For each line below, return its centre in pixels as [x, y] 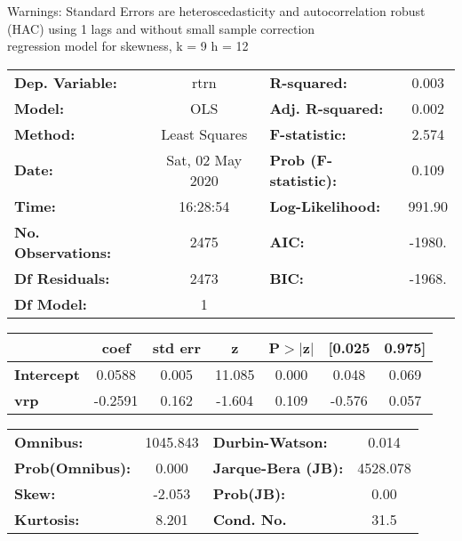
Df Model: [51, 303]
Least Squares [204, 133]
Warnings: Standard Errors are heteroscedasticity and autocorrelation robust [216, 11]
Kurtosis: [47, 519]
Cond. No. [250, 519]
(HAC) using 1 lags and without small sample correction [161, 28]
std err [176, 347]
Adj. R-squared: [327, 108]
